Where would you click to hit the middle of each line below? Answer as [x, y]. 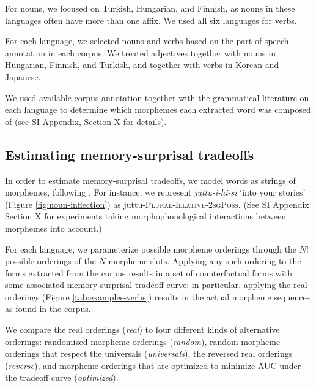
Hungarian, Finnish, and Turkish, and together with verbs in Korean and [142, 65]
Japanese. [23, 76]
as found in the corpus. [48, 309]
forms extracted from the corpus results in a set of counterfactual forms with [149, 272]
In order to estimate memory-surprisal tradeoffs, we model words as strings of [150, 180]
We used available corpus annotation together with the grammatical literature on [157, 97]
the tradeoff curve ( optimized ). [62, 377]
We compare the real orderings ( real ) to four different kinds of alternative [142, 329]
